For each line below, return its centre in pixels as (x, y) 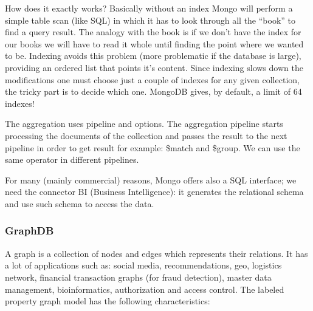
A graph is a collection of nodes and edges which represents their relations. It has (156, 253)
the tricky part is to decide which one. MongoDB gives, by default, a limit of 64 (153, 91)
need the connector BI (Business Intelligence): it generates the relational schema (154, 192)
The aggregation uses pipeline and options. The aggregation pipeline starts (144, 124)
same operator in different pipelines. (72, 159)
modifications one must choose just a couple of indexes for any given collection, (152, 79)
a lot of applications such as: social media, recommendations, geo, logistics (143, 265)
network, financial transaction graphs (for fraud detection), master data (138, 277)
